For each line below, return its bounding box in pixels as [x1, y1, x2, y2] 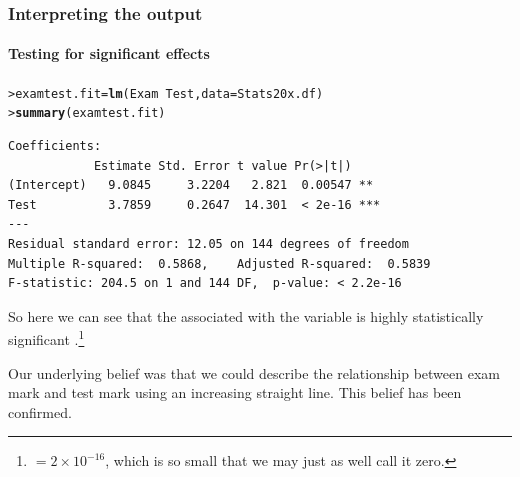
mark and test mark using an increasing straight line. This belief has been [8, 382, 462, 403]
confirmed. [8, 401, 72, 422]
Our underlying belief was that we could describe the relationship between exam [8, 362, 500, 383]
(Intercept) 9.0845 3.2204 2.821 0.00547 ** [8, 178, 374, 193]
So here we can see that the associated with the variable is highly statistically [8, 305, 484, 326]
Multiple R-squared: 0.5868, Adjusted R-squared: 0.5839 [8, 256, 431, 271]
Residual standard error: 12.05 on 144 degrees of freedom [8, 236, 409, 251]
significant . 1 [8, 326, 85, 349]
